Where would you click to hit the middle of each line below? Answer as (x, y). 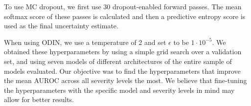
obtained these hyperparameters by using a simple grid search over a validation (123, 52)
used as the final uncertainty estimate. (61, 26)
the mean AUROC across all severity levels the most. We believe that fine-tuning (125, 80)
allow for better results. (39, 99)
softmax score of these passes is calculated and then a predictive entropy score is (125, 16)
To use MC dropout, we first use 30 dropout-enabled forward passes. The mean (123, 6)
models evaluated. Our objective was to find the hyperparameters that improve (122, 71)
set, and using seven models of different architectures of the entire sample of (118, 61)
